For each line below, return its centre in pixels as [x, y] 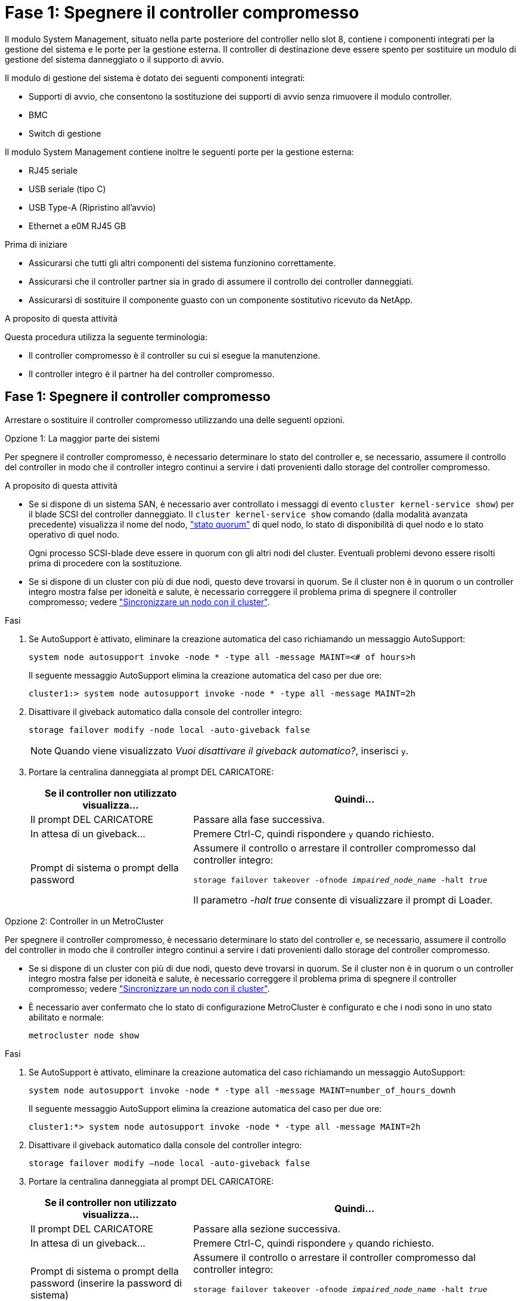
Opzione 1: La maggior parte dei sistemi [82, 438]
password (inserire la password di [106, 1283]
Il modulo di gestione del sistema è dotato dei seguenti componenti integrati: [155, 78]
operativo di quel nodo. [74, 534]
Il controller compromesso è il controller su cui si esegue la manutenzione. [175, 355]
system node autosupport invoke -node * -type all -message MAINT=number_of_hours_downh [242, 1090]
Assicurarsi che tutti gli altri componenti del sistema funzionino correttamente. [182, 263]
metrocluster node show [84, 1035]
